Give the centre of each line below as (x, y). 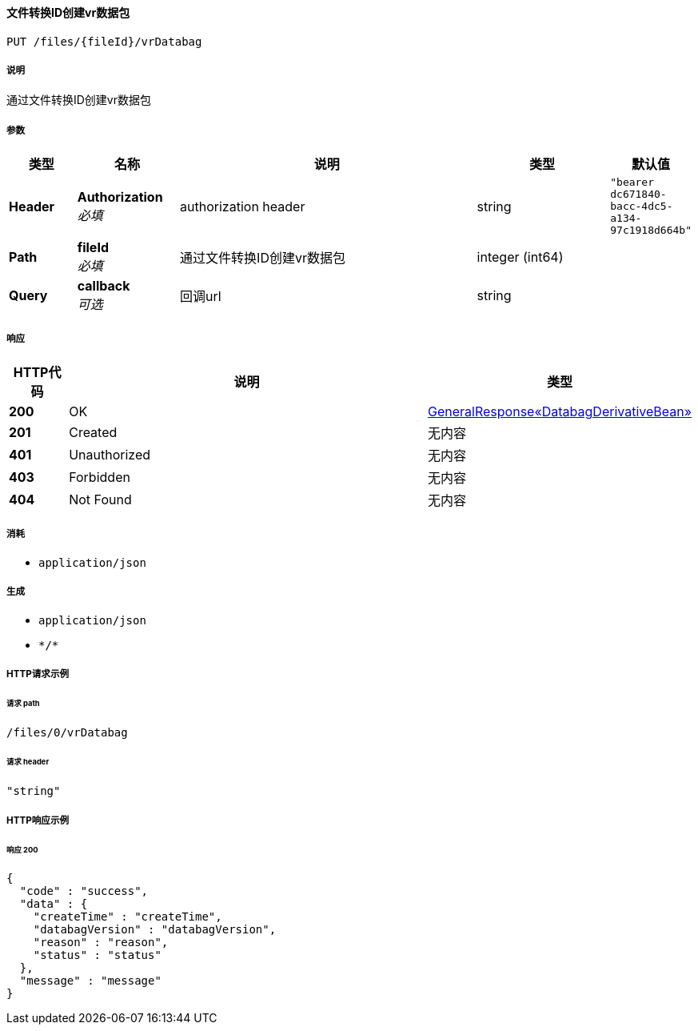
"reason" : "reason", (101, 943)
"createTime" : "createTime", (128, 917)
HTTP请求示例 (38, 674)
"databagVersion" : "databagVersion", (155, 930)
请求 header (28, 762)
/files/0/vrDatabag (67, 732)
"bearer (632, 183)
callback (104, 286)
